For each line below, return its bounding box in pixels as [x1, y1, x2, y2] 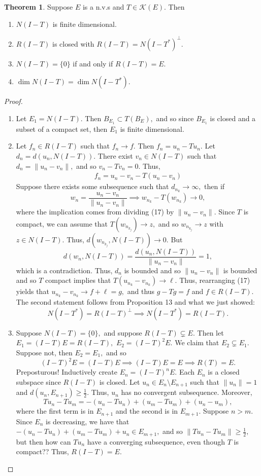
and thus [127, 286, 155, 297]
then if [204, 181, 225, 192]
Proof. [4, 96, 23, 106]
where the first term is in [16, 406, 94, 416]
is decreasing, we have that [46, 416, 129, 426]
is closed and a [210, 113, 256, 123]
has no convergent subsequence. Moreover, [121, 387, 252, 397]
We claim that [175, 337, 219, 348]
